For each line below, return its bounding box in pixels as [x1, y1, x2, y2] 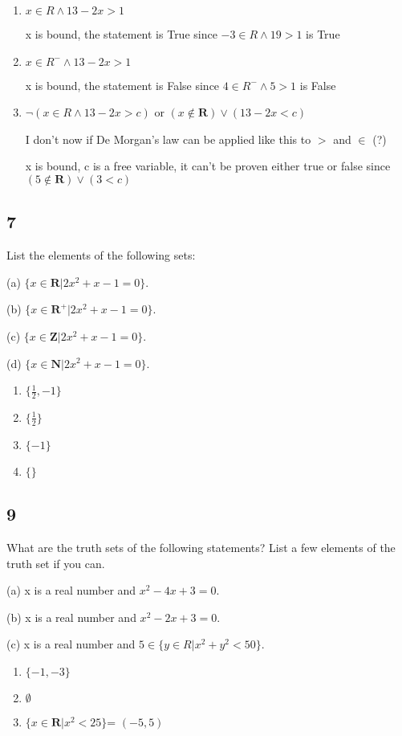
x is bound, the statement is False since [25, 76, 220, 93]
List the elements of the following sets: [6, 247, 196, 264]
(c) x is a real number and [6, 636, 136, 652]
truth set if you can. [6, 554, 105, 571]
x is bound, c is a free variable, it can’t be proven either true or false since [25, 157, 391, 174]
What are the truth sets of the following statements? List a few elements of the [6, 539, 396, 555]
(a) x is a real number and [6, 582, 136, 599]
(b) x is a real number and [6, 608, 136, 625]
